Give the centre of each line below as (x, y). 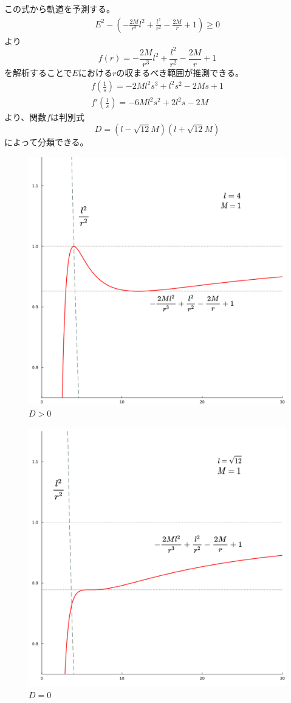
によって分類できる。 (46, 142)
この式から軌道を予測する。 (60, 9)
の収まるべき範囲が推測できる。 (180, 72)
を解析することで (38, 72)
